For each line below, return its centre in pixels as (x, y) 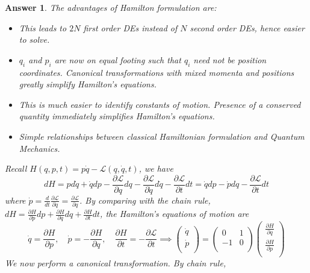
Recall (16, 168)
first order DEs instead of (130, 27)
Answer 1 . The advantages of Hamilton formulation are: (111, 7)
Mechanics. (39, 148)
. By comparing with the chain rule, (145, 200)
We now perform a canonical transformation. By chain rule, (116, 263)
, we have (156, 168)
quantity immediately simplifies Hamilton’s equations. (117, 116)
